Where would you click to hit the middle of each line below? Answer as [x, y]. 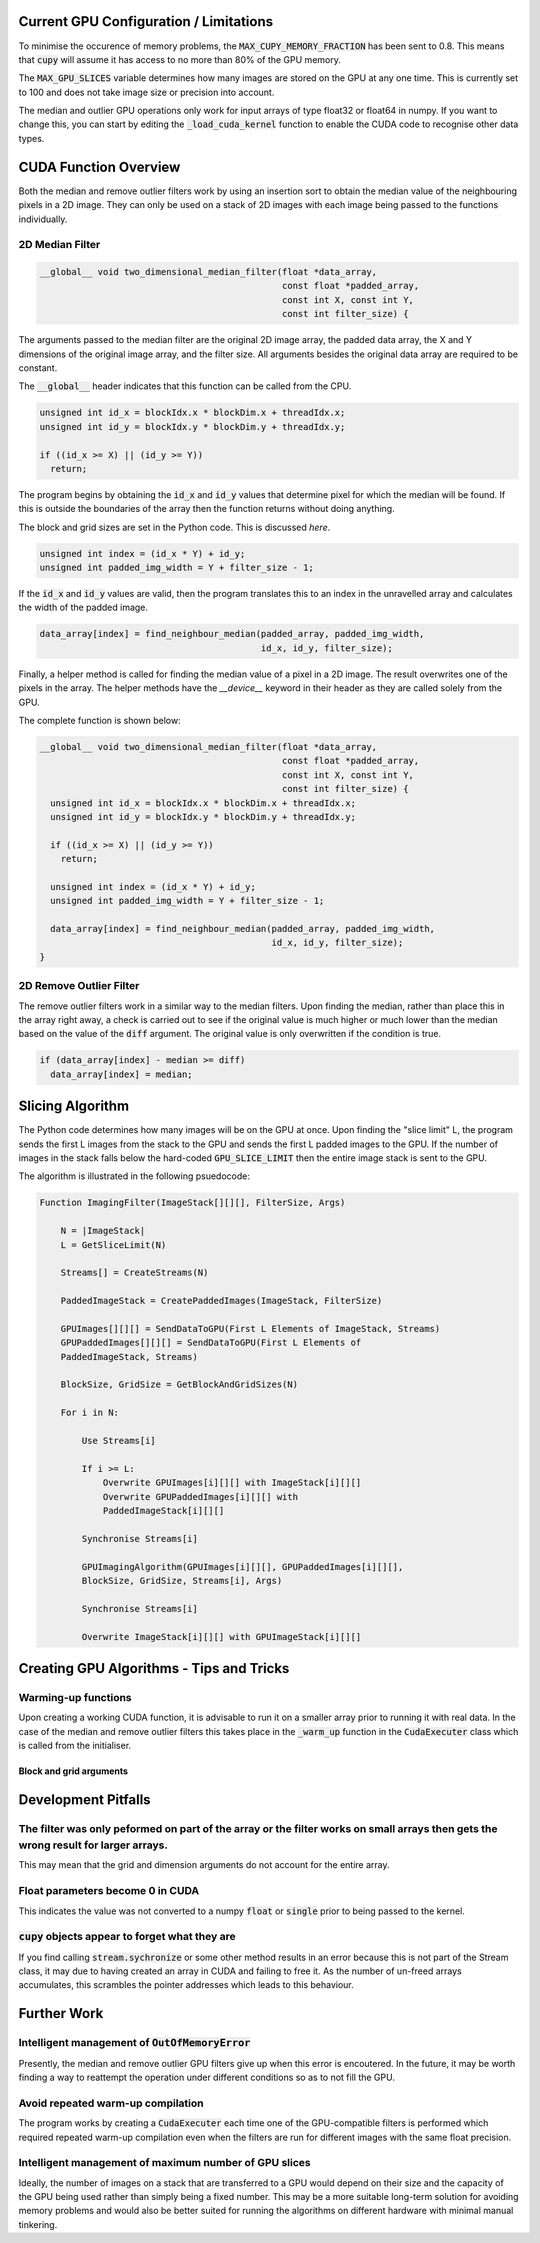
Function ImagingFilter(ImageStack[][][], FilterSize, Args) [192, 1203]
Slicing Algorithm [74, 1106]
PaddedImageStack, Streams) [129, 1356]
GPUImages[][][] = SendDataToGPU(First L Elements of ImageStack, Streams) [250, 1328]
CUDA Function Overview [99, 166]
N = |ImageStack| [103, 1231]
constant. [38, 368]
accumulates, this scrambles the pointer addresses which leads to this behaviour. [186, 1985]
